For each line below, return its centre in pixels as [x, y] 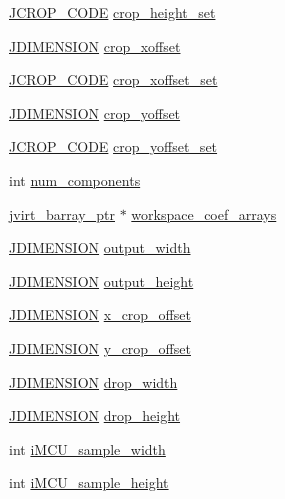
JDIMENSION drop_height [95, 415]
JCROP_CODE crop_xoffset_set [113, 79]
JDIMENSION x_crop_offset [100, 314]
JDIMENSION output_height [101, 280]
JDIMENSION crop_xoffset [95, 45]
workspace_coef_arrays [204, 213]
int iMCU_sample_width [87, 448]
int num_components [75, 179]
